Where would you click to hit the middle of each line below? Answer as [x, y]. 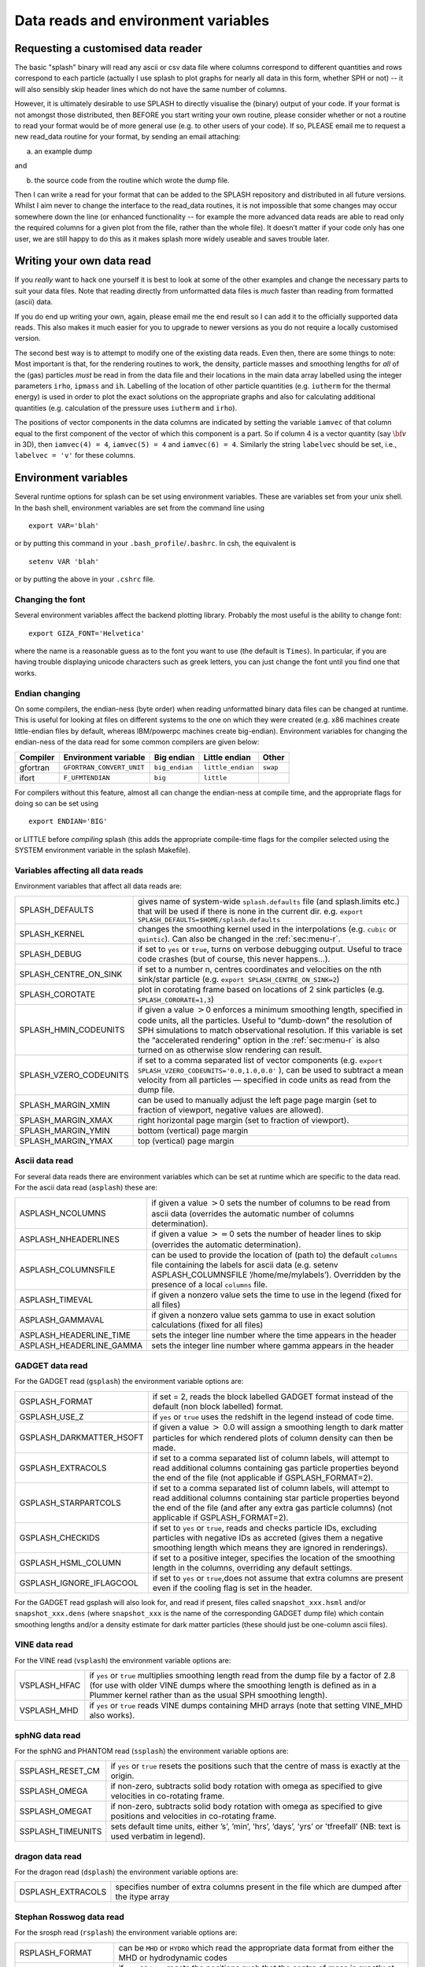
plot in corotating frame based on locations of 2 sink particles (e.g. [261, 989]
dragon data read [48, 1856]
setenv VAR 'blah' [64, 561]
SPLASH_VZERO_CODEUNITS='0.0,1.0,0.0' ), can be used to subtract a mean [271, 1070]
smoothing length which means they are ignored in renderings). [270, 1548]
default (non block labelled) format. [218, 1406]
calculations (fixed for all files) [207, 1325]
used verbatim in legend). [158, 1836]
